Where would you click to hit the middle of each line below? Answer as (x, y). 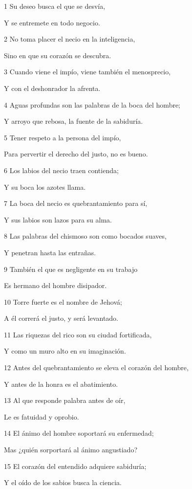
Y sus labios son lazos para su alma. (58, 219)
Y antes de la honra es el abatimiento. (61, 384)
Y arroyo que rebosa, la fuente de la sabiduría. (74, 121)
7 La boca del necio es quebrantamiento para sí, (76, 203)
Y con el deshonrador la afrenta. (52, 88)
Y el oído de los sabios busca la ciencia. (63, 482)
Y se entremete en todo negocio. (52, 22)
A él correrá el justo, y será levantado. (61, 318)
